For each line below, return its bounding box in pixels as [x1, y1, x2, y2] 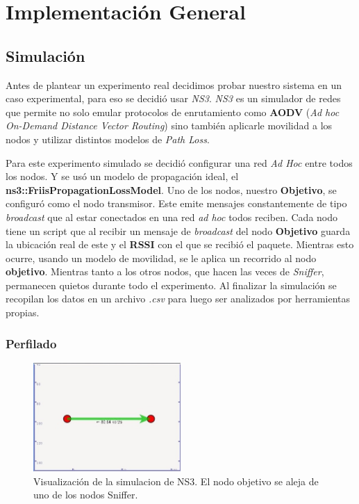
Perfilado [6, 334, 57, 352]
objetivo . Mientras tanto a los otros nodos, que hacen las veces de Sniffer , [6, 264, 324, 279]
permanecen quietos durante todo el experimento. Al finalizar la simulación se [6, 277, 337, 292]
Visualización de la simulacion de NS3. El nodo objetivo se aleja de [33, 473, 319, 488]
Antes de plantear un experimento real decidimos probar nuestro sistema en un [6, 77, 342, 92]
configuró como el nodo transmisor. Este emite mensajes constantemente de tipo [6, 196, 347, 211]
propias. [6, 305, 40, 320]
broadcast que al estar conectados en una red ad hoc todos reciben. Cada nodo [6, 209, 338, 224]
